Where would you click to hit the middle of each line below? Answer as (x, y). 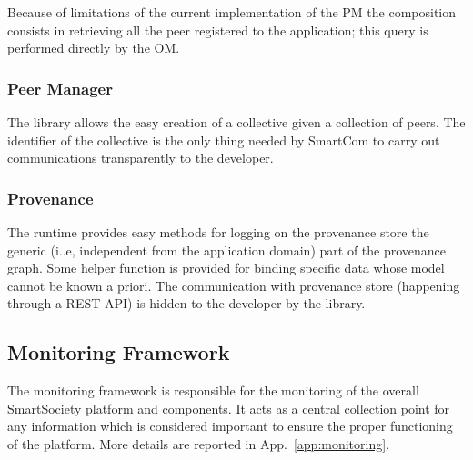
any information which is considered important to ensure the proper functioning (230, 426)
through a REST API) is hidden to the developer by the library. (186, 303)
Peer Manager (60, 88)
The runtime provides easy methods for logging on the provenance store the (218, 232)
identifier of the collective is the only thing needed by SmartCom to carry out (224, 140)
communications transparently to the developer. (141, 158)
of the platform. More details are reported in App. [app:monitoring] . (199, 443)
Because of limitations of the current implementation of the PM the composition (232, 12)
